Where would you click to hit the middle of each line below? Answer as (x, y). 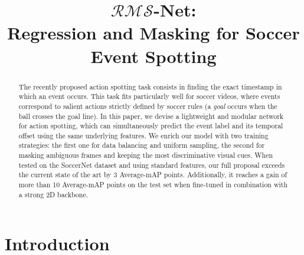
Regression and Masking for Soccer (153, 33)
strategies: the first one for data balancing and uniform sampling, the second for (142, 145)
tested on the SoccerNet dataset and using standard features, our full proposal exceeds (152, 165)
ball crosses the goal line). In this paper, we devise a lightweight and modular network (151, 116)
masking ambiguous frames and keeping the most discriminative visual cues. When (146, 155)
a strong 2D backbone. (53, 194)
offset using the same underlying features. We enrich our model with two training (143, 135)
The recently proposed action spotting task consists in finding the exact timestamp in (150, 86)
